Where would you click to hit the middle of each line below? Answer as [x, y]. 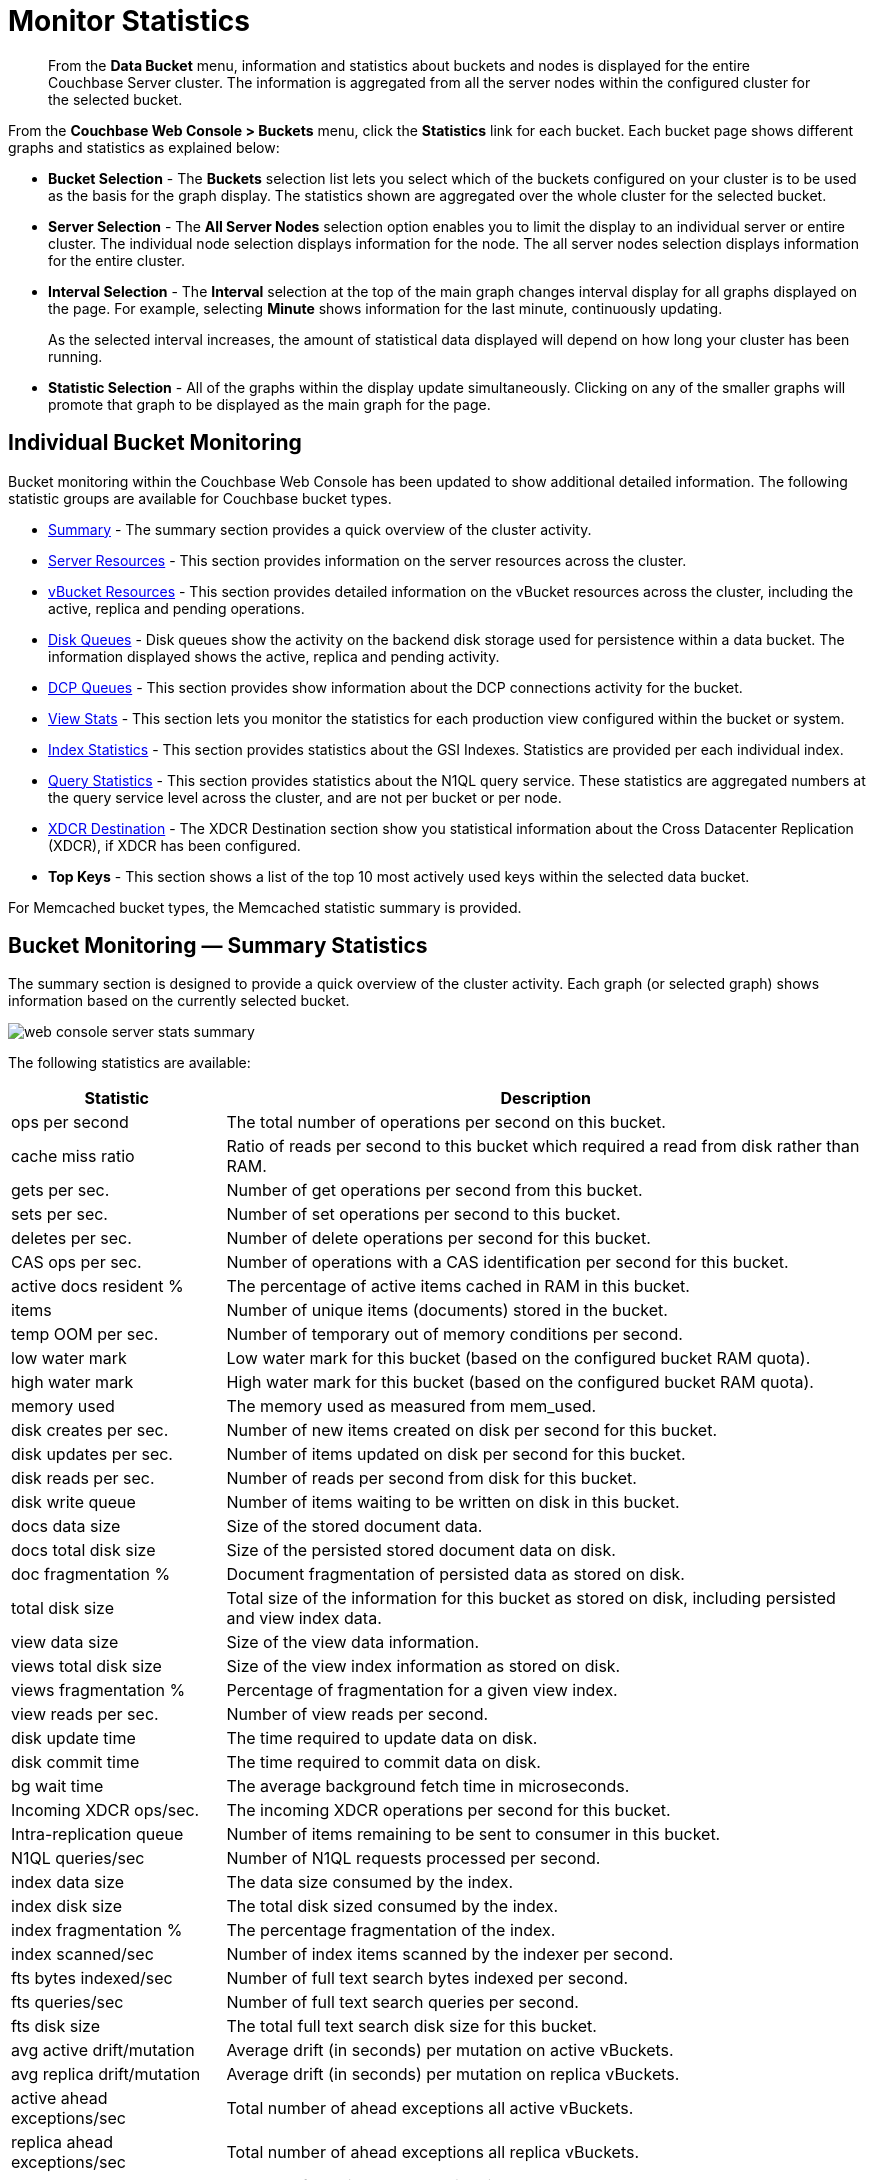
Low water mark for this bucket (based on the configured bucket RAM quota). [518, 1358]
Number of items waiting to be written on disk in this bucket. [453, 1502]
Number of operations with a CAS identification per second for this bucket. [507, 1262]
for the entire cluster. [116, 260]
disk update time [73, 1738]
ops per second [70, 1122]
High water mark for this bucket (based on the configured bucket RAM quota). [520, 1382]
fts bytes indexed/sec [92, 1978]
